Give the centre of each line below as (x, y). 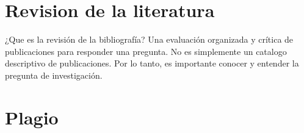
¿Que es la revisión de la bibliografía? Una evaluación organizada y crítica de (149, 39)
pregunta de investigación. (54, 75)
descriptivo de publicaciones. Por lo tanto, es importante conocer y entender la (152, 63)
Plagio (32, 117)
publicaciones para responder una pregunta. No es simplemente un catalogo (146, 51)
